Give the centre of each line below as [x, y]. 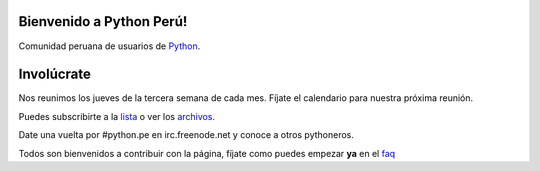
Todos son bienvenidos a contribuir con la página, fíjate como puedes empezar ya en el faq [207, 153]
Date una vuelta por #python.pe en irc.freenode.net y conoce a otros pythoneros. [186, 135]
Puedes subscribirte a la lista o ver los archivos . [116, 116]
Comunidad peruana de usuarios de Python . [109, 46]
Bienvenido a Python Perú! [103, 21]
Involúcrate [55, 74]
